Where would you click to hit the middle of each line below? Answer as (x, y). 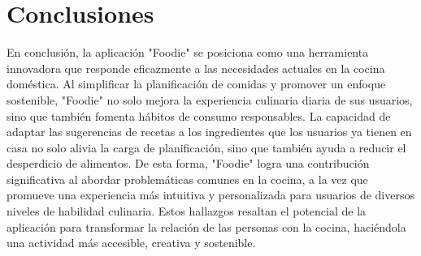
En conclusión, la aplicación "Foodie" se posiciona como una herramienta (188, 52)
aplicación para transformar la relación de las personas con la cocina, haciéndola (206, 226)
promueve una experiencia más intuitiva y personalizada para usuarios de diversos (210, 195)
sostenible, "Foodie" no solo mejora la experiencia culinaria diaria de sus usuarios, (210, 99)
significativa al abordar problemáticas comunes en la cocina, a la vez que (187, 179)
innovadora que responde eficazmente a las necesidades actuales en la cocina (196, 68)
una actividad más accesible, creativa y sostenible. (131, 243)
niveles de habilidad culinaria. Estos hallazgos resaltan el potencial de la (187, 211)
